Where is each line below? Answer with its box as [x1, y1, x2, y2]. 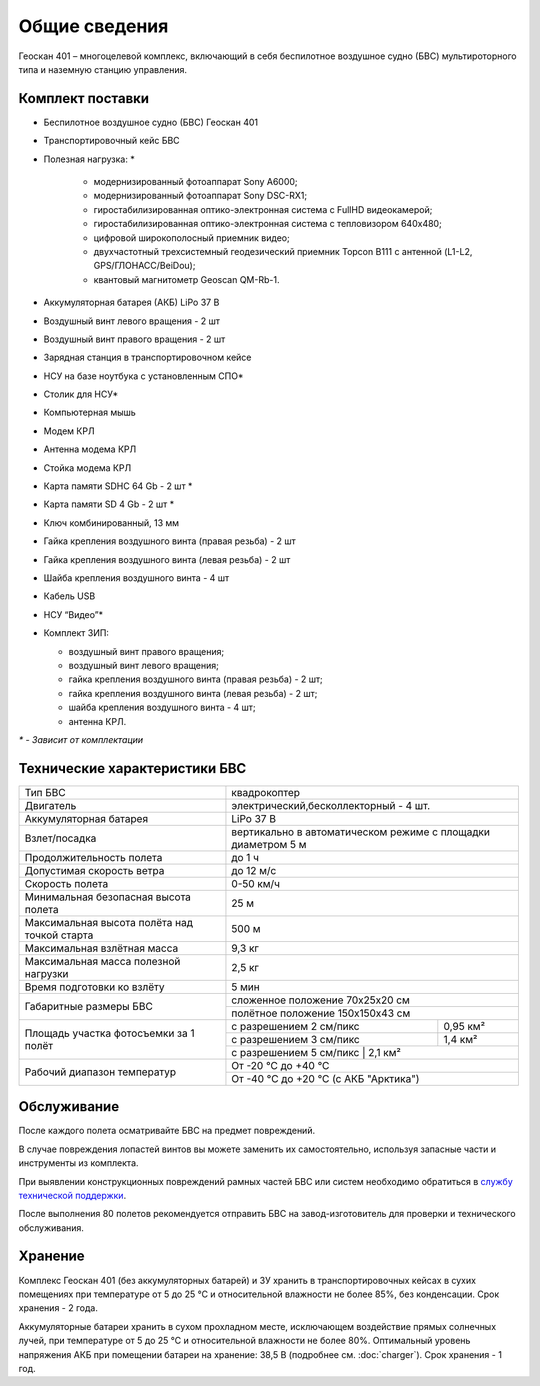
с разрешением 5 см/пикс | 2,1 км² [231, 1045, 402, 1059]
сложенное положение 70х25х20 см [231, 993, 410, 1007]
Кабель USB [43, 590, 96, 602]
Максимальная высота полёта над [24, 915, 194, 929]
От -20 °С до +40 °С [231, 1058, 330, 1072]
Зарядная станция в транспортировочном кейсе [43, 351, 252, 364]
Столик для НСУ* [43, 388, 119, 400]
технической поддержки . [18, 1189, 127, 1201]
